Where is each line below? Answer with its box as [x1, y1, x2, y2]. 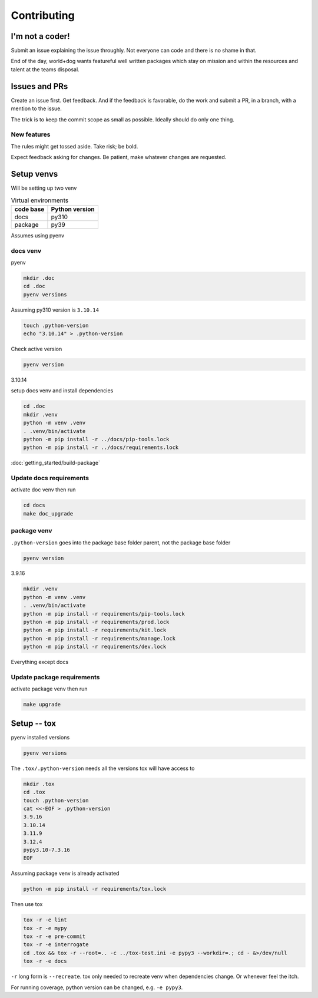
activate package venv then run [11, 685, 88, 692]
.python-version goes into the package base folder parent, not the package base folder [11, 539, 231, 546]
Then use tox [11, 901, 43, 908]
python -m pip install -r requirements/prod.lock [23, 619, 170, 626]
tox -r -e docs [23, 958, 67, 964]
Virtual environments [11, 196, 69, 204]
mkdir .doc [23, 275, 55, 281]
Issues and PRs [11, 81, 68, 91]
